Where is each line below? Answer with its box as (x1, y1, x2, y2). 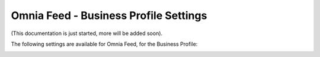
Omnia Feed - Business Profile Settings (11, 9, 207, 22)
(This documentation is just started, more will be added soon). (11, 30, 163, 37)
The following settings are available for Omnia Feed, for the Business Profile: (11, 40, 198, 47)
